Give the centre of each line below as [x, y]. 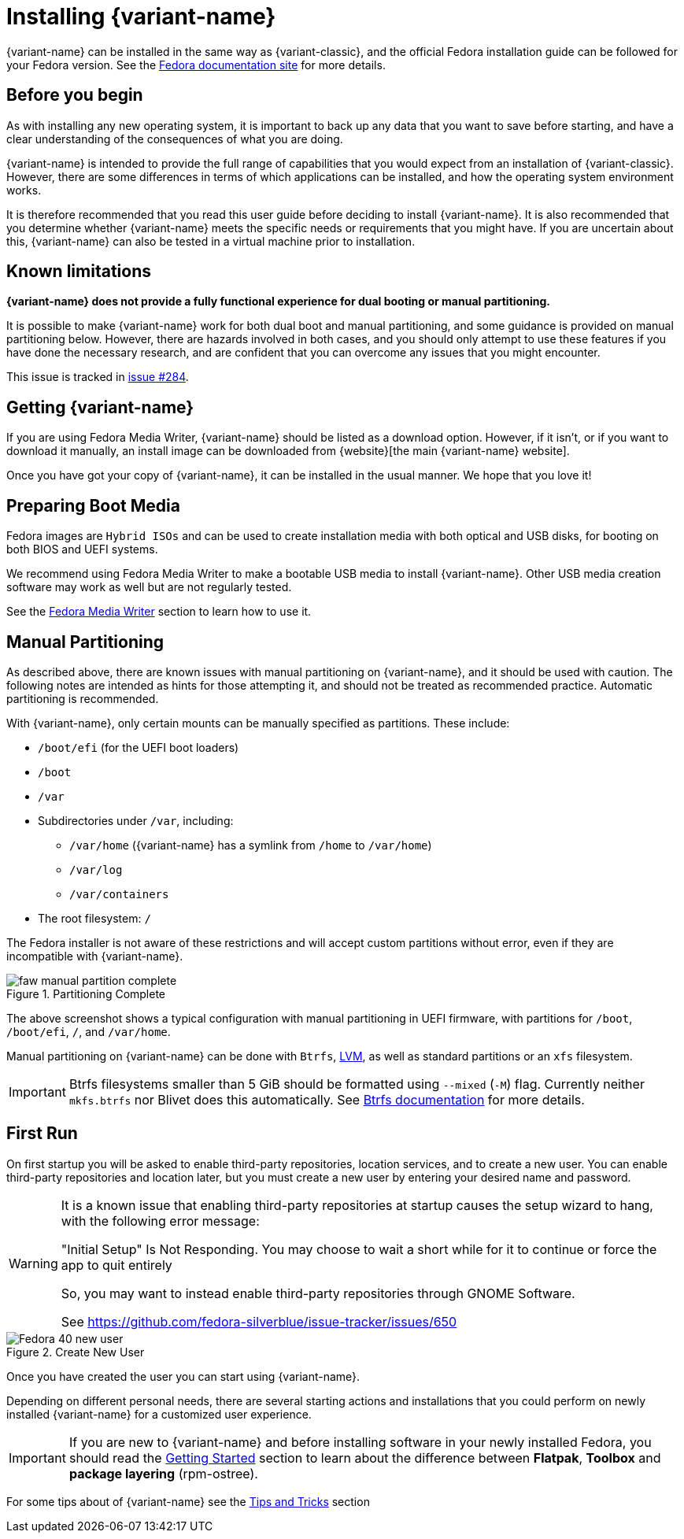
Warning [33, 1263]
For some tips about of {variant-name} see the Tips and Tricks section [188, 1501]
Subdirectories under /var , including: [136, 820]
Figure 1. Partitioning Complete [86, 993]
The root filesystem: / [94, 918]
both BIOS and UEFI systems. [82, 549]
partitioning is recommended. [83, 698]
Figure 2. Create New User [76, 1352]
